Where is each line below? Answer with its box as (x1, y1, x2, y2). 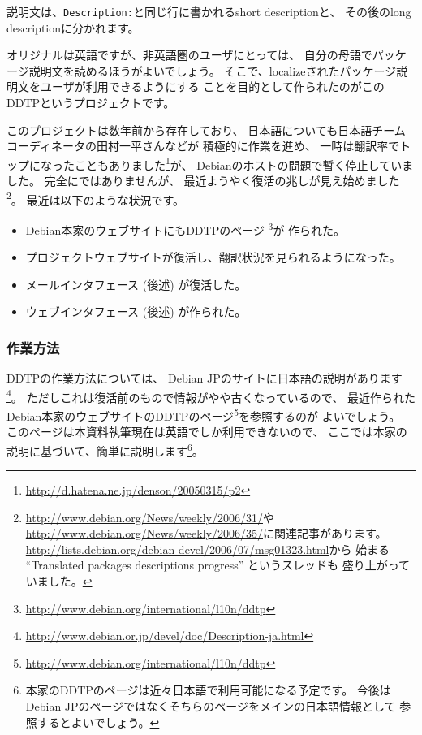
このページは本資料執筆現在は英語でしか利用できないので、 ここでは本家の (6, 423, 407, 440)
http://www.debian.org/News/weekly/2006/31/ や (25, 508, 274, 525)
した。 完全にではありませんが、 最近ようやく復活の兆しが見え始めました (6, 172, 400, 189)
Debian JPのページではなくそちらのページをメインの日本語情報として (25, 698, 396, 715)
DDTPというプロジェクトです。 (6, 94, 175, 111)
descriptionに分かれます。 (6, 19, 140, 36)
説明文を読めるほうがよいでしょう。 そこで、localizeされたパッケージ (28, 62, 397, 79)
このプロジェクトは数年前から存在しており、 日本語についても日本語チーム (6, 121, 406, 138)
